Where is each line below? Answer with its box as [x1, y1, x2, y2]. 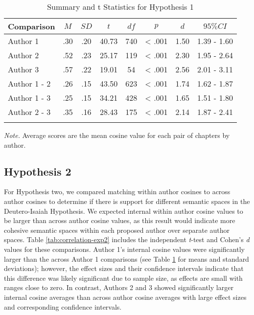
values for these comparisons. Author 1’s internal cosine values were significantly [4, 244, 245, 254]
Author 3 [8, 64, 39, 75]
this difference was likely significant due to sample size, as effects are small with [4, 272, 243, 283]
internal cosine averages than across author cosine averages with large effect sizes [4, 292, 247, 302]
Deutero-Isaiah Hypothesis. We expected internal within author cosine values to [4, 205, 243, 216]
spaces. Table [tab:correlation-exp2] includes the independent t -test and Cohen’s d [4, 234, 250, 245]
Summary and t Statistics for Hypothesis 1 [47, 1, 194, 12]
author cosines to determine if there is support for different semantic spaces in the [4, 196, 250, 206]
